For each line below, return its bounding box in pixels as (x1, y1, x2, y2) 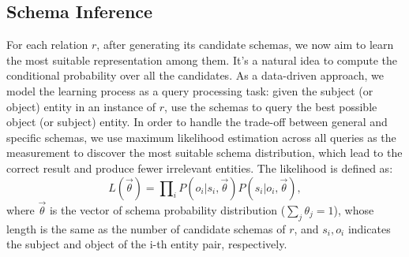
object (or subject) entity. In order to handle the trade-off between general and (6, 114, 388, 130)
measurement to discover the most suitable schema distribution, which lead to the (6, 144, 403, 161)
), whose (333, 201, 374, 218)
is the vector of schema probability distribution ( (49, 201, 286, 218)
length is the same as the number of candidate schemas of (6, 220, 286, 237)
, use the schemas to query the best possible (164, 98, 377, 114)
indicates (347, 220, 391, 237)
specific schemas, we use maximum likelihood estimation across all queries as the (6, 128, 396, 145)
